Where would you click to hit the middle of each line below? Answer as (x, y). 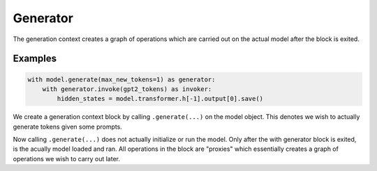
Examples (35, 59)
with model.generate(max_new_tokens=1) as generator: (121, 79)
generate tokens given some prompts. (67, 127)
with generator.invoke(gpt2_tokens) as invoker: (127, 89)
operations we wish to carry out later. (67, 158)
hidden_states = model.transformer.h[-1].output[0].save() (160, 99)
